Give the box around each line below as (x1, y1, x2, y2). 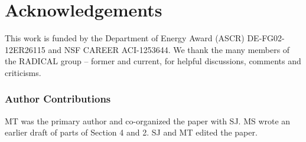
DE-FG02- (247, 32, 285, 44)
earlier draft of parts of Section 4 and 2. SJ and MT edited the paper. (5, 126, 258, 138)
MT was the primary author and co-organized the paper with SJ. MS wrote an (5, 114, 291, 127)
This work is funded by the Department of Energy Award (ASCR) (5, 32, 245, 44)
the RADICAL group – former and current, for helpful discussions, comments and (5, 55, 301, 67)
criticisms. (5, 66, 41, 78)
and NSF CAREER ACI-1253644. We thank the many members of (48, 43, 290, 55)
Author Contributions (5, 91, 111, 106)
